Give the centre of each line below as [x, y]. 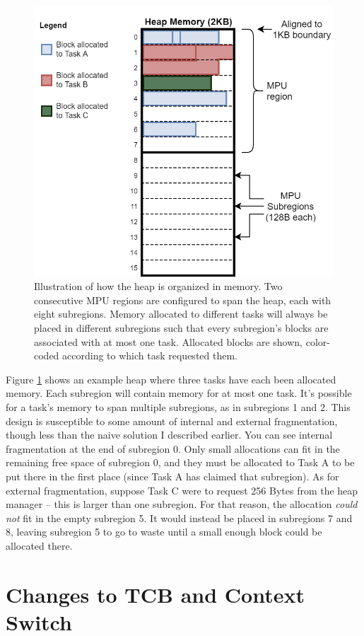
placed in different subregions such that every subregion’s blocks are [181, 328]
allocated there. [39, 545]
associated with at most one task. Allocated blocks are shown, [169, 341]
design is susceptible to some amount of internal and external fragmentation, [172, 421]
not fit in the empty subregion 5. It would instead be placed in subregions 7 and [179, 518]
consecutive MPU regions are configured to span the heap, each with [183, 300]
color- [318, 341]
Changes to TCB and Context [155, 594]
